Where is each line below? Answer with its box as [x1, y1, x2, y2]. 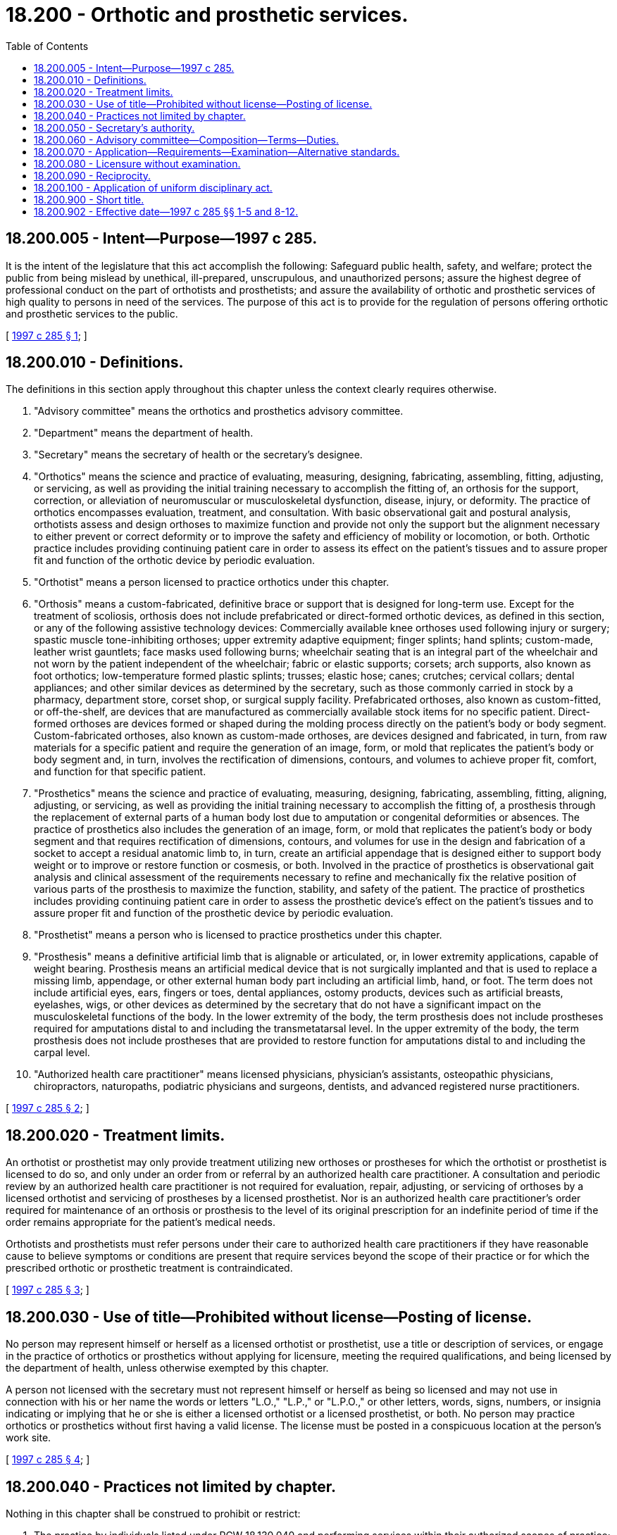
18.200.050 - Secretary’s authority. [34, 121, 195, 134]
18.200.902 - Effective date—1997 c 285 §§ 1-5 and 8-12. [34, 205, 299, 218]
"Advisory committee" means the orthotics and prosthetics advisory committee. [34, 405, 404, 418]
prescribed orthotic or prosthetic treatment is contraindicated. [6, 1262, 293, 1274]
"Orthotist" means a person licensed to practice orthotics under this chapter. [34, 576, 389, 589]
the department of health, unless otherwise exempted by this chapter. [6, 1362, 329, 1374]
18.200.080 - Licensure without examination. [34, 157, 241, 170]
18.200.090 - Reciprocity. [34, 169, 151, 182]
